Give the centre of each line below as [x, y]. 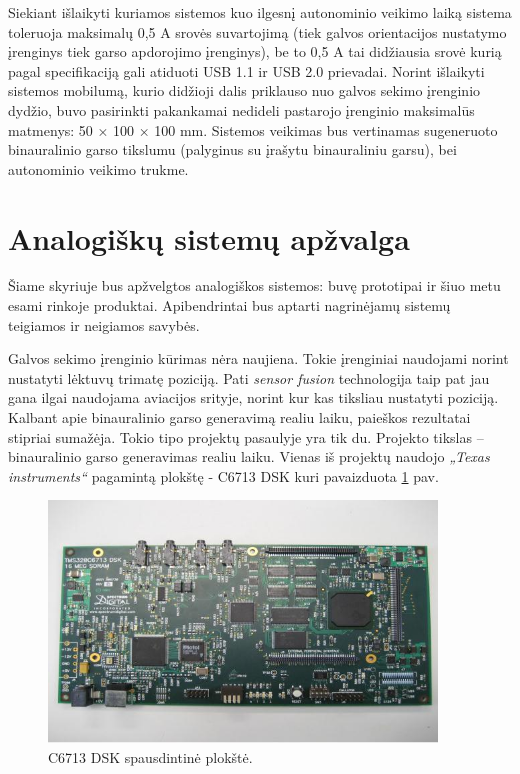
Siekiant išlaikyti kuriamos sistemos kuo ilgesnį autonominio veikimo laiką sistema [260, 12]
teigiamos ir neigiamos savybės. [104, 324]
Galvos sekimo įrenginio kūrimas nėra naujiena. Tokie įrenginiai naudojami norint [258, 358]
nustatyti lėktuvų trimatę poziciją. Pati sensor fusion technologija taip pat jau [249, 377]
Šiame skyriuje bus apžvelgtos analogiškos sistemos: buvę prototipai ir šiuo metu [254, 285]
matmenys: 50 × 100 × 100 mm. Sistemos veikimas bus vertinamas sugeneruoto [253, 129]
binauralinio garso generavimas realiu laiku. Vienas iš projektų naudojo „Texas [249, 456]
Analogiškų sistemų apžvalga [209, 237]
